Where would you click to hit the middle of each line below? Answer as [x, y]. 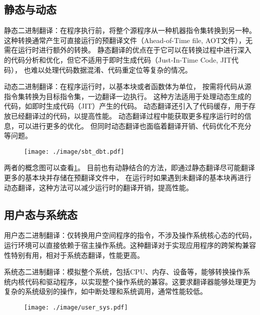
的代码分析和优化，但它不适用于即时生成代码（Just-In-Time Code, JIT [118, 59]
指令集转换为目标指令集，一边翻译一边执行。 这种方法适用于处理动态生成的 [128, 96]
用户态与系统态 [41, 214]
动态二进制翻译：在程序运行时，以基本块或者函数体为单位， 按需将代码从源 [128, 86]
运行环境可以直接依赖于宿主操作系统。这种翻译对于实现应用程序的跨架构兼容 [130, 245]
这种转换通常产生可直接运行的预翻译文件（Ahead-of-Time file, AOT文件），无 [128, 40]
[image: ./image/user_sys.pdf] [76, 307]
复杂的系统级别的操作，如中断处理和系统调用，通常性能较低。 [105, 291]
